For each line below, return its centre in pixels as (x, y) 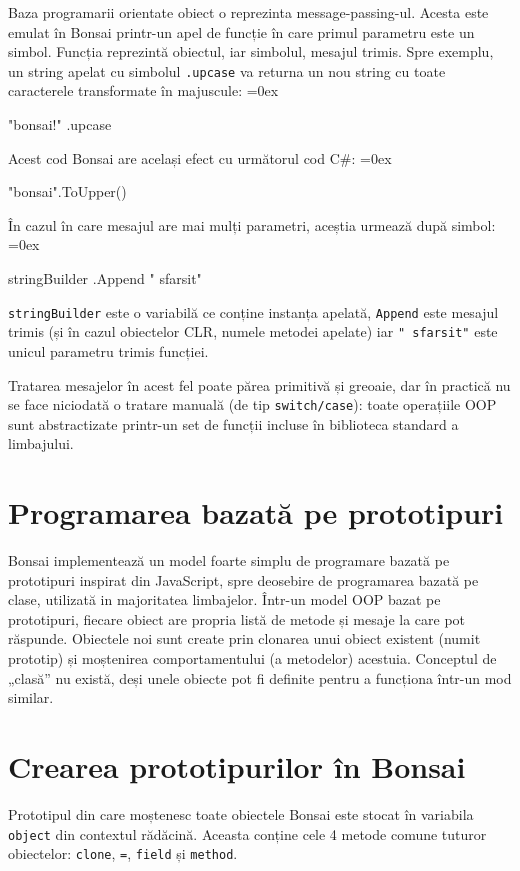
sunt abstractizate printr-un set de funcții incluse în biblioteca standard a (233, 423)
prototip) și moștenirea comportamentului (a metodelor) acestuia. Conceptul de (252, 658)
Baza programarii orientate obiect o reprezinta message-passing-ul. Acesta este (248, 12)
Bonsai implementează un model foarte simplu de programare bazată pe (229, 560)
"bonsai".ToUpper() (67, 191)
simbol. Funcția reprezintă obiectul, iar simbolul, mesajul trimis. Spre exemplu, (251, 51)
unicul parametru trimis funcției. (108, 350)
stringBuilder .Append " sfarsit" (105, 278)
